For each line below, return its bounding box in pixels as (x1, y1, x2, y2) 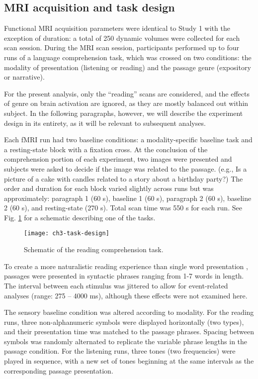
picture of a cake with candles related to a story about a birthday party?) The (4, 173, 243, 184)
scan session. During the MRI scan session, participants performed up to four (4, 42, 240, 53)
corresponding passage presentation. (4, 365, 113, 376)
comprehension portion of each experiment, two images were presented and (4, 154, 232, 164)
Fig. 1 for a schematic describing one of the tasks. (4, 212, 156, 222)
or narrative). (4, 72, 45, 82)
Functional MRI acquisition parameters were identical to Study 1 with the (4, 23, 230, 33)
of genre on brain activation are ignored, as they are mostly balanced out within (4, 98, 249, 108)
